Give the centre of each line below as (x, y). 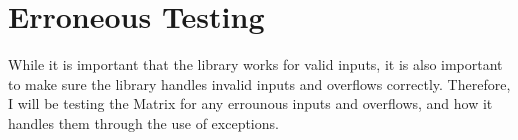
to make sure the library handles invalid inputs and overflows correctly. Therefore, (259, 83)
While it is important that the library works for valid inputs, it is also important (255, 64)
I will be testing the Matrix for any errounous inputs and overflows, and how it (250, 103)
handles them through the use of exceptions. (143, 122)
